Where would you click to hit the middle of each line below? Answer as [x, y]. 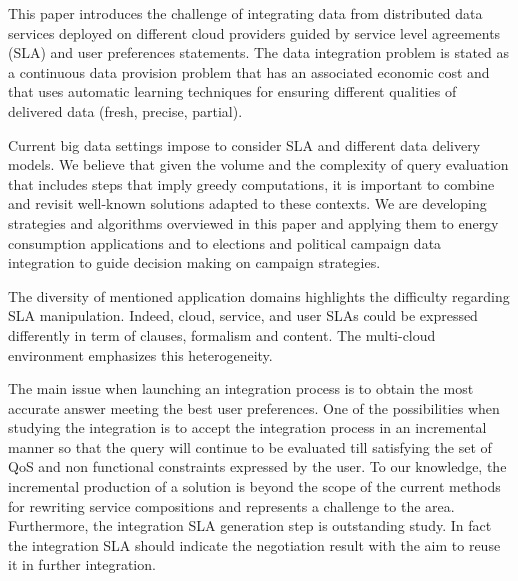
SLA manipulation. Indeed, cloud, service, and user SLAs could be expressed [243, 315]
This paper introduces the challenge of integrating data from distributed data [245, 13]
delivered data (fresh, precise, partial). [125, 110]
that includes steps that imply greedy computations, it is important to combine [251, 183]
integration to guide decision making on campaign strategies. [194, 262]
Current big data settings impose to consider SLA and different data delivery [244, 144]
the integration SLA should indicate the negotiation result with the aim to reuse [254, 544]
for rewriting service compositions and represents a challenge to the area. [231, 505]
